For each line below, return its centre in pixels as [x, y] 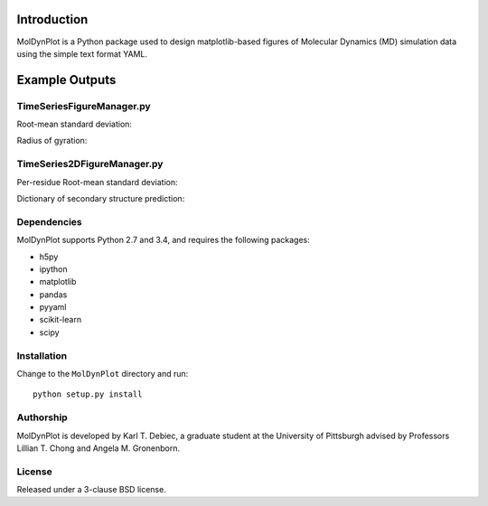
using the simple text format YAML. [82, 53]
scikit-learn [60, 320]
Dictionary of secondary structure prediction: [101, 198]
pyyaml [53, 307]
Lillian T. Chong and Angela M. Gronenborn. [99, 448]
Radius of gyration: [52, 141]
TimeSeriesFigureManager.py [84, 106]
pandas [53, 295]
